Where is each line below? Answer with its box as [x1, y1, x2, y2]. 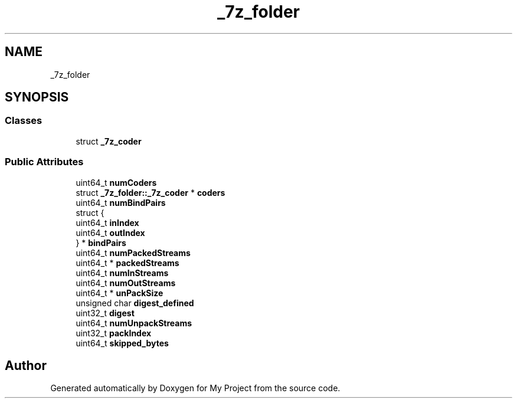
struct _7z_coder [76, 136, 142, 146]
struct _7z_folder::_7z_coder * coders [76, 187, 225, 198]
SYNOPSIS [5, 90, 69, 105]
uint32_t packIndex [76, 327, 152, 338]
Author [5, 358, 47, 373]
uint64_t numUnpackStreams [76, 317, 192, 328]
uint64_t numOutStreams [76, 277, 176, 288]
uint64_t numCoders [76, 177, 157, 188]
